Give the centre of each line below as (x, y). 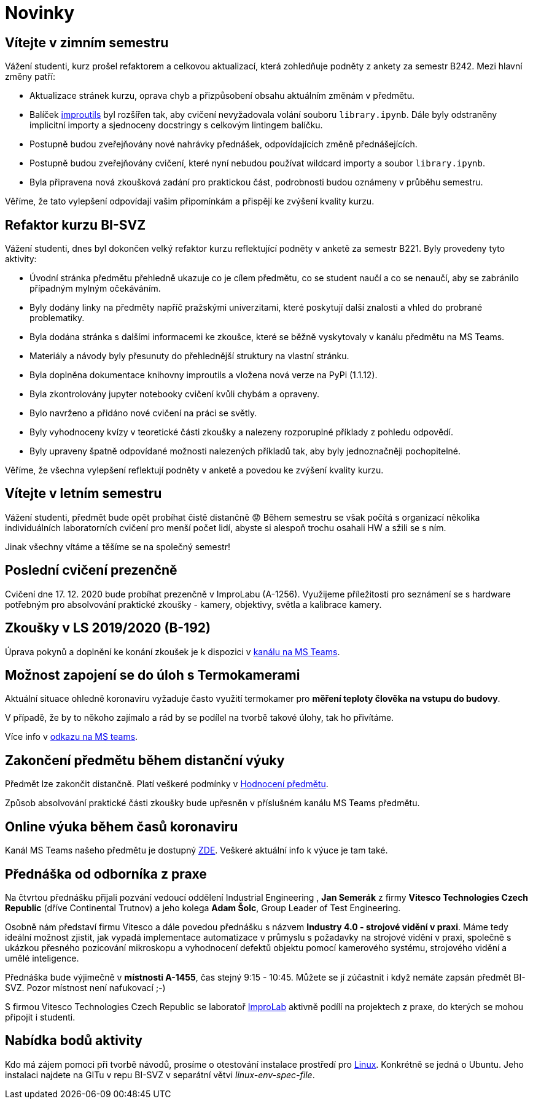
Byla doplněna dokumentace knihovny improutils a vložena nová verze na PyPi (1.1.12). (204, 375)
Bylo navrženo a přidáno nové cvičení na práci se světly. (143, 413)
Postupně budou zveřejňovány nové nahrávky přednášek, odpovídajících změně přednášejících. (224, 144)
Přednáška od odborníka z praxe (106, 874)
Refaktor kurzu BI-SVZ (76, 225)
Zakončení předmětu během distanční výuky (145, 760)
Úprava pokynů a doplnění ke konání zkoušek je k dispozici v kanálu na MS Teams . (173, 651)
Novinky (40, 13)
